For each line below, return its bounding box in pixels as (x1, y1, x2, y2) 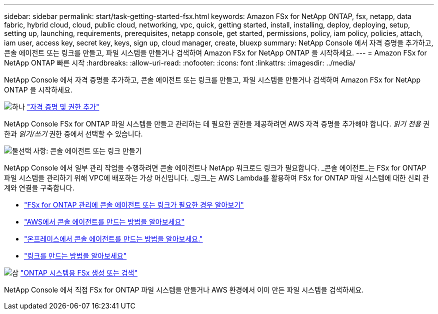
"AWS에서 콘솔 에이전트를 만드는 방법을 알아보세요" (24, 217, 184, 226)
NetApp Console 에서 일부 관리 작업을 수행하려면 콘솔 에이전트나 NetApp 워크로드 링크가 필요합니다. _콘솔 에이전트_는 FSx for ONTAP (4, 163, 426, 172)
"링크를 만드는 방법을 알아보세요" (24, 251, 127, 260)
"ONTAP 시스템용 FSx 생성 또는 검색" (20, 268, 137, 277)
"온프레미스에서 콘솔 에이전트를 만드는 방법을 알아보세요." (24, 234, 203, 243)
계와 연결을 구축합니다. (4, 183, 74, 192)
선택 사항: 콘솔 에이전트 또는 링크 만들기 (18, 146, 142, 155)
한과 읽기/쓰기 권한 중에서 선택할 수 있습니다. (4, 129, 143, 138)
